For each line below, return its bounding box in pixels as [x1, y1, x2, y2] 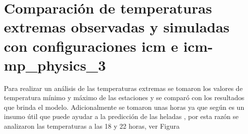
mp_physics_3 [4, 55, 106, 74]
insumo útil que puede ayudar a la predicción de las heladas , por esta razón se [4, 111, 239, 121]
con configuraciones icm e [4, 36, 179, 56]
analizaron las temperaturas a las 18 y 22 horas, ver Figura [4, 121, 180, 131]
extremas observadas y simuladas [4, 17, 230, 37]
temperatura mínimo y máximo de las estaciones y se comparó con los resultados [4, 92, 245, 103]
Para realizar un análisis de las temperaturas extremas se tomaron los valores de [4, 83, 243, 93]
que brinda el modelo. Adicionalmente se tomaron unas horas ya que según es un [4, 102, 245, 112]
